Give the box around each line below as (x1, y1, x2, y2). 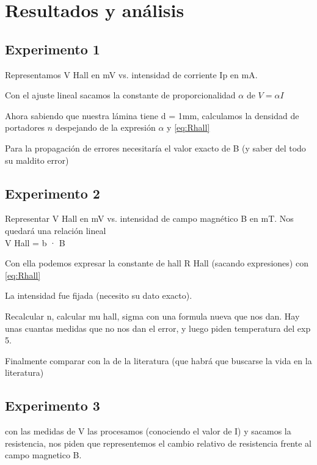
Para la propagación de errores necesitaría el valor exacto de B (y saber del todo (5, 141, 306, 154)
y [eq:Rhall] (167, 121, 210, 134)
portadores (5, 121, 45, 134)
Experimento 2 (5, 183, 100, 202)
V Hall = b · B (5, 236, 65, 249)
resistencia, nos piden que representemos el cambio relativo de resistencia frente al (5, 436, 312, 449)
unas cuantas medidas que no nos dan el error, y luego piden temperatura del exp (5, 321, 311, 334)
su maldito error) (5, 153, 69, 166)
